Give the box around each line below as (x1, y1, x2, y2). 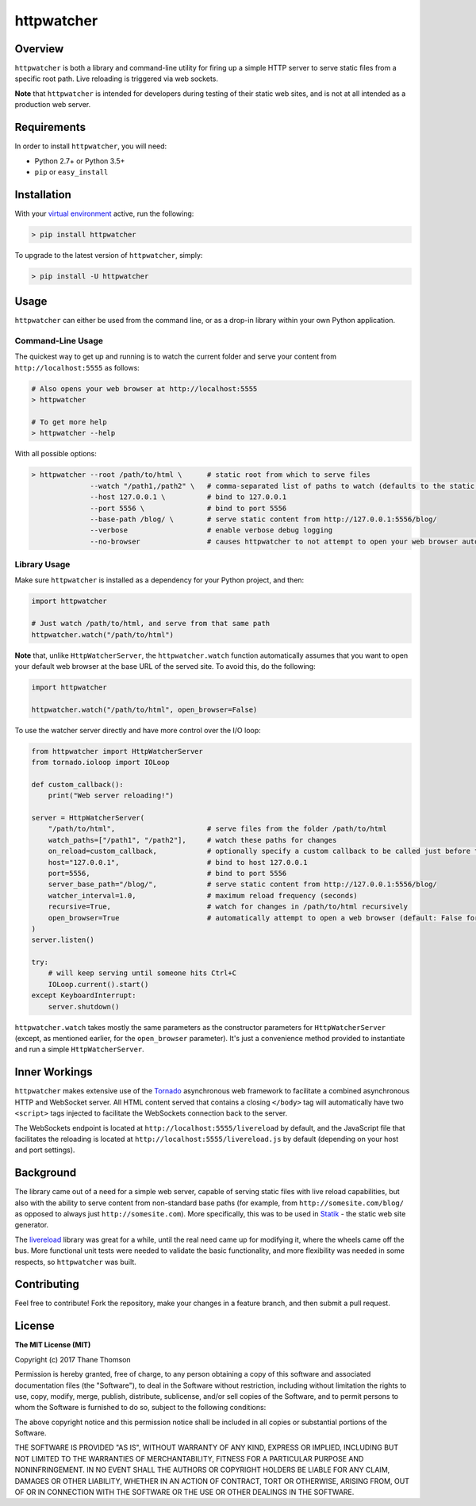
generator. (14, 1220, 49, 1230)
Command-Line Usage (14, 336, 103, 347)
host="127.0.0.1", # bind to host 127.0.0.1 (48, 858, 308, 866)
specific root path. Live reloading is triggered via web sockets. (14, 74, 218, 83)
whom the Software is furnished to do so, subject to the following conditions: (14, 1403, 267, 1412)
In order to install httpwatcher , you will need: (14, 141, 167, 151)
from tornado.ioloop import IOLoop (31, 758, 170, 767)
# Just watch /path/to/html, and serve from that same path (31, 619, 271, 628)
